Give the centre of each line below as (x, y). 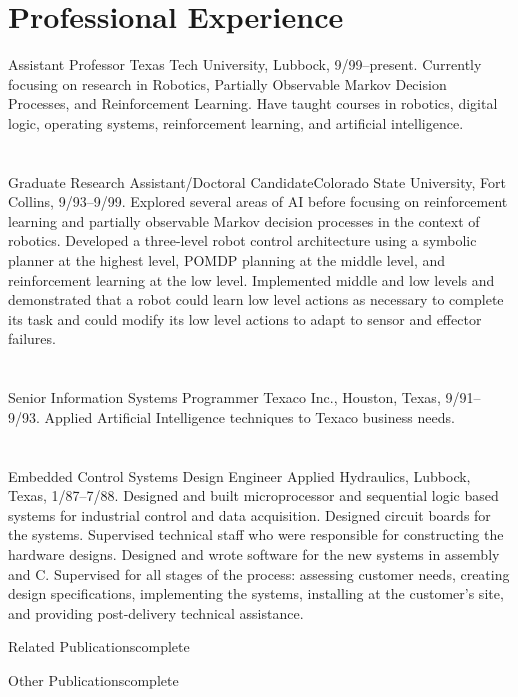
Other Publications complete (93, 679)
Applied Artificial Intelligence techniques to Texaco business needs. (249, 416)
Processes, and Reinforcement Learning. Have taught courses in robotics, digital (253, 103)
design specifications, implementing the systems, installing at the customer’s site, (256, 593)
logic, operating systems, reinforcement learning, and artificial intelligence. (236, 122)
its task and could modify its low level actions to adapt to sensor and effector (245, 318)
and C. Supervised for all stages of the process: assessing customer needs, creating (259, 573)
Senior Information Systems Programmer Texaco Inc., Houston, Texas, (224, 397)
